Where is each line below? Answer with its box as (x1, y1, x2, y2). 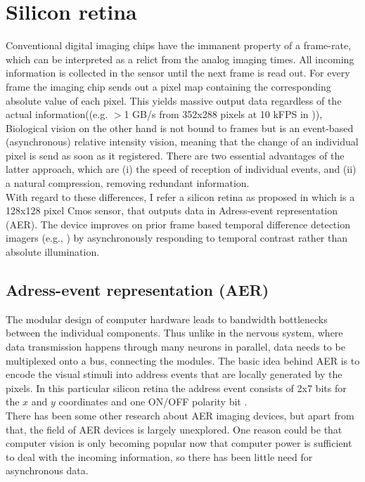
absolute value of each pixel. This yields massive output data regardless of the (6, 93, 342, 108)
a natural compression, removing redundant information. (6, 176, 250, 190)
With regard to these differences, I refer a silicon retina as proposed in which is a (6, 189, 355, 204)
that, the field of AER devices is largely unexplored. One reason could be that (6, 422, 342, 436)
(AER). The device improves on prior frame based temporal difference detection (6, 216, 350, 231)
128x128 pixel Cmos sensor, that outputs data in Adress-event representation (6, 203, 338, 218)
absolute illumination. (6, 245, 100, 259)
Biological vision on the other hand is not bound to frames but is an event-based (6, 120, 354, 135)
